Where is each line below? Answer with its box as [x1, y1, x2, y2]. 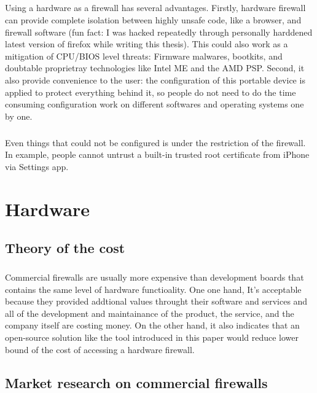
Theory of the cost [5, 238, 125, 257]
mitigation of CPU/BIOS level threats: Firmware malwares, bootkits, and [5, 49, 283, 62]
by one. [5, 109, 33, 122]
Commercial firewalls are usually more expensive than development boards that [5, 271, 304, 283]
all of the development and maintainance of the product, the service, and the [5, 306, 294, 319]
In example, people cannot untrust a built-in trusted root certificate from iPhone [5, 148, 310, 161]
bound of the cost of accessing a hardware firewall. [5, 343, 195, 356]
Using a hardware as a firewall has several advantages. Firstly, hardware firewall [5, 1, 306, 14]
